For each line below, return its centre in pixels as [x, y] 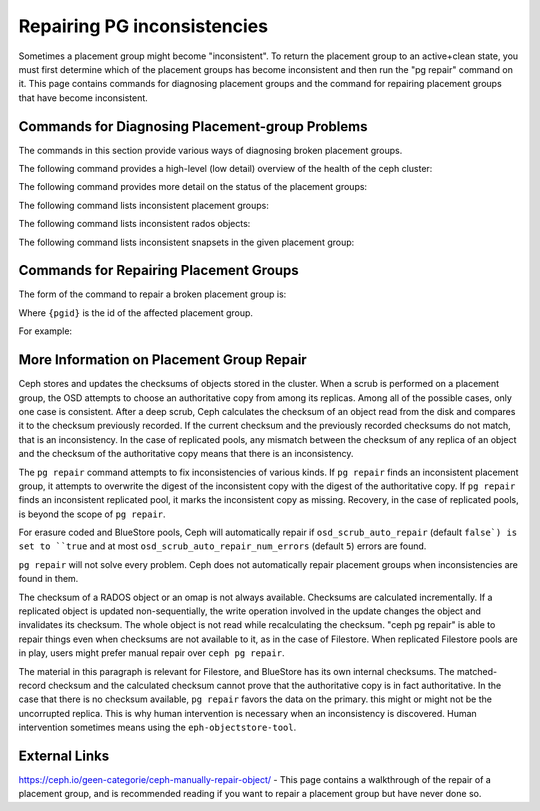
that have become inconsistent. [83, 97]
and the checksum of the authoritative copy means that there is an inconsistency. [186, 454]
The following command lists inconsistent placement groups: [144, 205]
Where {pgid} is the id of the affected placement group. [136, 312]
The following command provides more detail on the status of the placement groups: [193, 187]
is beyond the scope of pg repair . [92, 514]
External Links [64, 755]
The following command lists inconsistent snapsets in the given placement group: [186, 242]
